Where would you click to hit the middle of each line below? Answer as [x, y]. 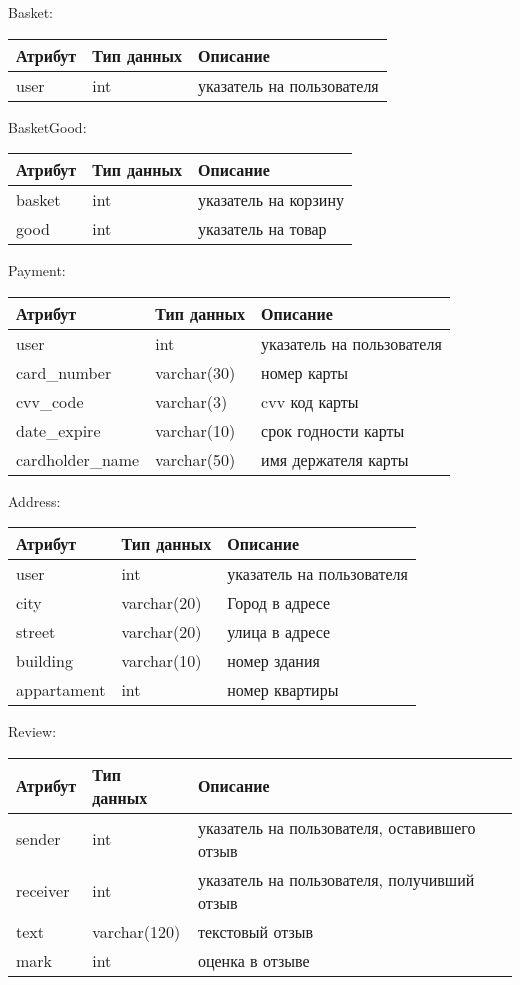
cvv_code [50, 401]
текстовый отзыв [255, 931]
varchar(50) [195, 459]
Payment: [37, 270]
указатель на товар [262, 229]
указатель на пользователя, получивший [336, 879]
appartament [61, 690]
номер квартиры [283, 690]
